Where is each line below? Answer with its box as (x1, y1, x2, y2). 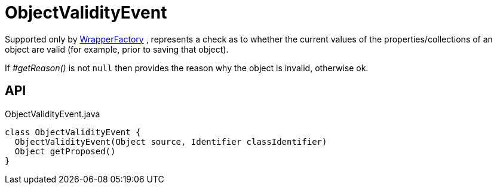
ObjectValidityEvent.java (5, 108, 100, 119)
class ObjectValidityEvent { (5, 127, 141, 137)
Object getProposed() (14, 146, 116, 156)
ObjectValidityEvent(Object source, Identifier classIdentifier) (14, 136, 327, 147)
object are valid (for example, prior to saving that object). (5, 44, 229, 54)
